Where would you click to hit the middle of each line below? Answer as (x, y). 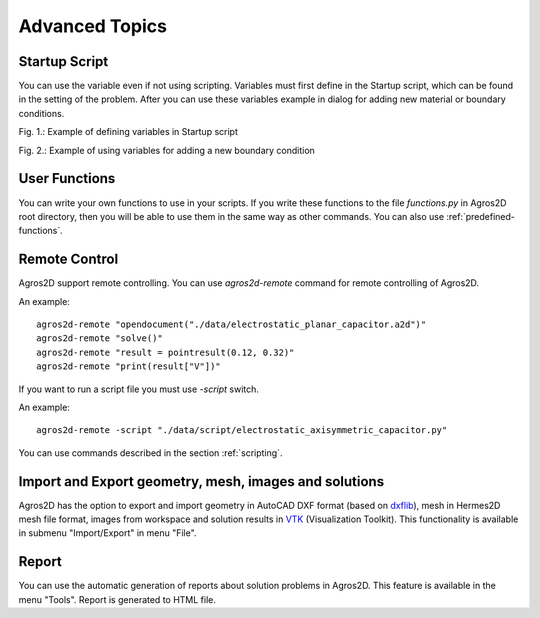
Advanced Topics (92, 26)
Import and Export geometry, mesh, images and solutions (201, 481)
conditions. (41, 113)
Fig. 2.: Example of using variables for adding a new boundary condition (166, 150)
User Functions (67, 178)
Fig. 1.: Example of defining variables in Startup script (128, 132)
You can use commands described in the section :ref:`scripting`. (150, 452)
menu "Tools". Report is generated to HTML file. (117, 599)
